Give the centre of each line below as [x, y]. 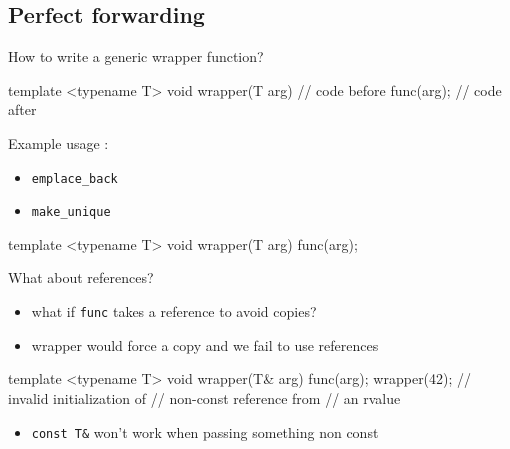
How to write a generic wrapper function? [136, 56]
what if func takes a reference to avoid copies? [174, 311]
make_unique [71, 212]
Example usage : [58, 142]
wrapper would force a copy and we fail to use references [205, 344]
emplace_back [74, 178]
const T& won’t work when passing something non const [205, 431]
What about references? [81, 277]
